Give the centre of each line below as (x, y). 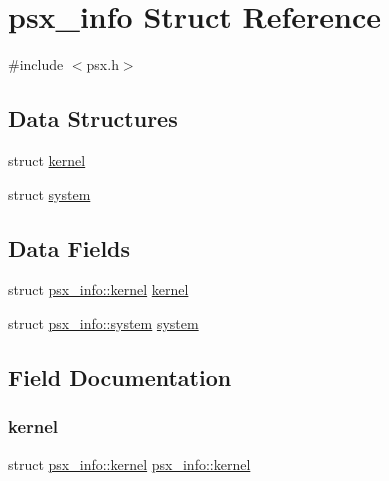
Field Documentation (120, 376)
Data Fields (69, 247)
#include (36, 64)
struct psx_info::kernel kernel (98, 289)
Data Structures (93, 118)
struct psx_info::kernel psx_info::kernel (129, 463)
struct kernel (47, 159)
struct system (49, 193)
